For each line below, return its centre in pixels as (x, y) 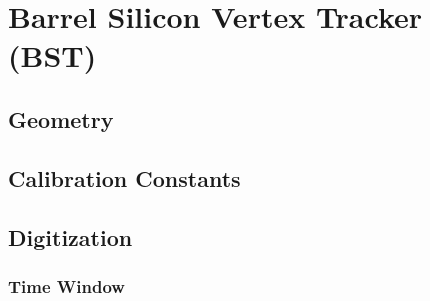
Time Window (66, 285)
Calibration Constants (124, 177)
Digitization (70, 236)
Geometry (61, 118)
